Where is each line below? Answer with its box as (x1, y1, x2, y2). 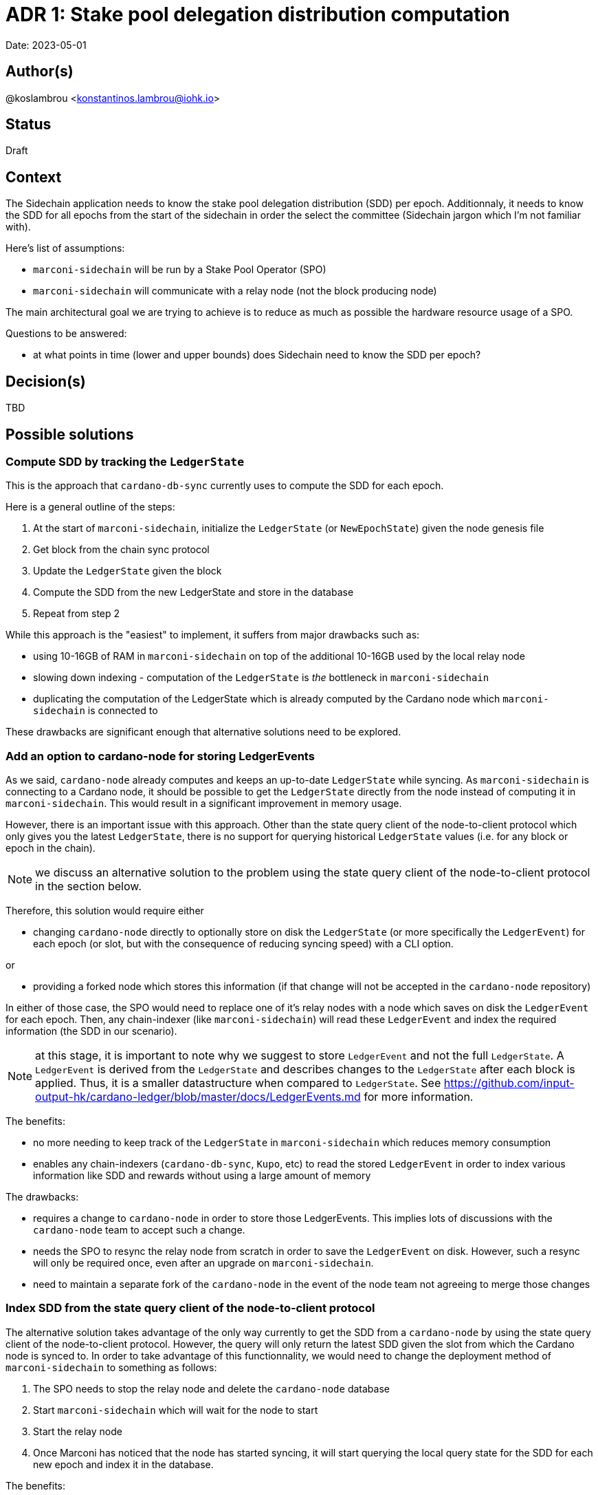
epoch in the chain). (5, 842, 96, 854)
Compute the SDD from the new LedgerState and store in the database (33, 586, 354, 599)
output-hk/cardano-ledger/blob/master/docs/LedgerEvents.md (35, 1090, 361, 1104)
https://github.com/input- (443, 1076, 575, 1090)
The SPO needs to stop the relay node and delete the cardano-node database (33, 1382, 390, 1395)
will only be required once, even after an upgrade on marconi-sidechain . (33, 1257, 374, 1269)
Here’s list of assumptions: (5, 242, 125, 255)
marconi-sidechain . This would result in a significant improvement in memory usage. (5, 797, 402, 810)
